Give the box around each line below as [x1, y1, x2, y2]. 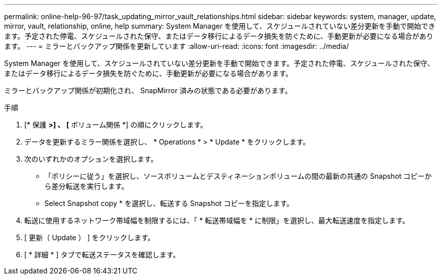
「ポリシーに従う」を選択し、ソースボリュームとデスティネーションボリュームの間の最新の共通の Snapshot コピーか [44, 172, 432, 180]
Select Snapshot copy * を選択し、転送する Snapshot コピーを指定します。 [44, 199, 294, 207]
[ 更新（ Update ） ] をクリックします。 [24, 233, 155, 242]
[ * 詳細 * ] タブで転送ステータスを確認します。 [24, 250, 180, 259]
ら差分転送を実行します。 [44, 182, 129, 190]
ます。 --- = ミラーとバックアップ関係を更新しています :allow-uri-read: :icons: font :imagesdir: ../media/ [4, 42, 349, 50]
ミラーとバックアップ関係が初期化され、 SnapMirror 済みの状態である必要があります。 [4, 86, 292, 95]
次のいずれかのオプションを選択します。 [24, 155, 158, 163]
